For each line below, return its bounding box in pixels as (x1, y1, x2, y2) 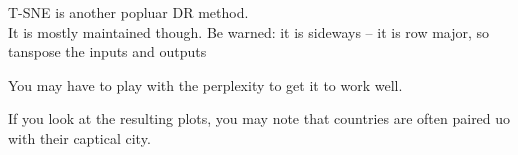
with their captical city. (8, 127, 151, 148)
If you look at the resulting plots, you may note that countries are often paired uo (8, 108, 511, 129)
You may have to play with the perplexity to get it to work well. (8, 74, 403, 95)
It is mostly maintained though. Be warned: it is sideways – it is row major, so (8, 21, 490, 42)
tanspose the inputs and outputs (8, 41, 207, 62)
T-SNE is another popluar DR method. (8, 2, 249, 22)
